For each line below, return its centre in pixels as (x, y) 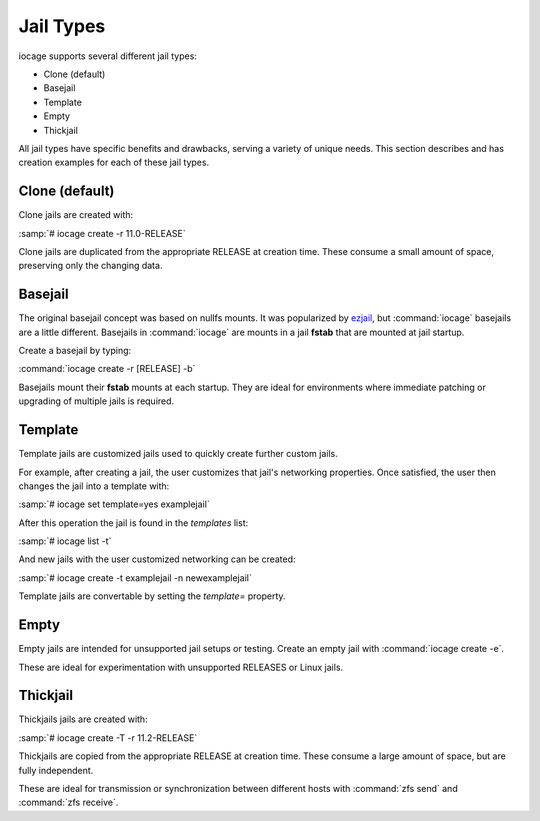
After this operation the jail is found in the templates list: (133, 522)
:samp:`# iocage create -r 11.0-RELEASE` (102, 233)
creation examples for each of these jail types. (114, 162)
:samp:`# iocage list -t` (65, 541)
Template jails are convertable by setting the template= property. (152, 596)
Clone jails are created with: (76, 215)
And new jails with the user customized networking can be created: (157, 559)
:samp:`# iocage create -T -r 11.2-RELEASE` (108, 737)
